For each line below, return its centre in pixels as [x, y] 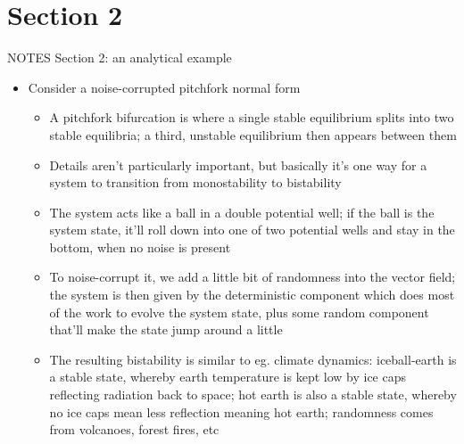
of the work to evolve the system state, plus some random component [239, 312]
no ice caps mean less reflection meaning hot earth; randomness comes [241, 411]
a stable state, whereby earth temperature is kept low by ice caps [228, 377]
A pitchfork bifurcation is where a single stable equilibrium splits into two [252, 117]
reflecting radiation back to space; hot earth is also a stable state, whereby [253, 395]
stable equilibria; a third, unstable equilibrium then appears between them [253, 134]
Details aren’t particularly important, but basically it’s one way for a [238, 164]
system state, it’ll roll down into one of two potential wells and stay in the [252, 230]
